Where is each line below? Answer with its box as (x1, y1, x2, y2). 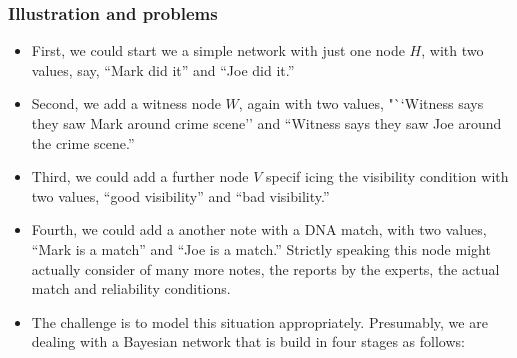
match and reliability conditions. (31, 278, 231, 299)
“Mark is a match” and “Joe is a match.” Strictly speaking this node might (31, 238, 491, 259)
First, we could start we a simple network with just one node (31, 40, 405, 61)
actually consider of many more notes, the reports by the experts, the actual (31, 258, 500, 279)
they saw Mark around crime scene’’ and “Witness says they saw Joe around (31, 113, 502, 133)
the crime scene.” (31, 132, 135, 153)
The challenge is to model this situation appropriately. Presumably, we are (31, 311, 488, 332)
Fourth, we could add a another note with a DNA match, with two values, (31, 219, 487, 240)
